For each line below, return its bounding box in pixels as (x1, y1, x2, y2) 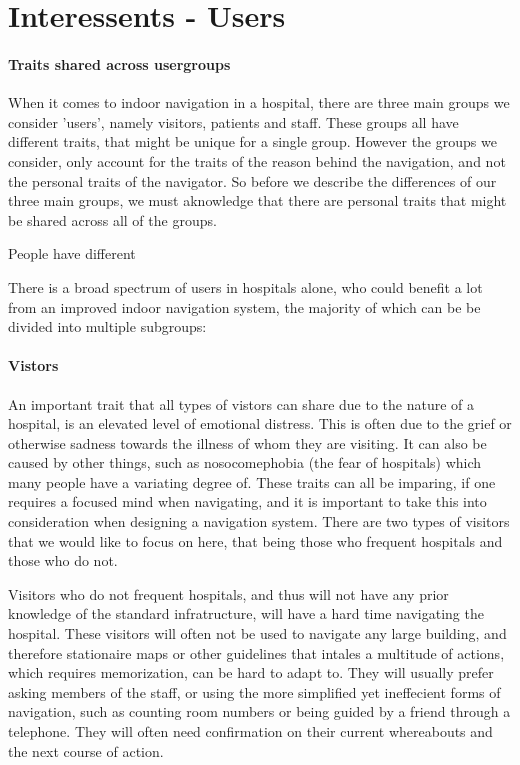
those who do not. (8, 550, 118, 571)
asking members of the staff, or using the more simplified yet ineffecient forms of (8, 681, 501, 702)
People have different (8, 243, 136, 264)
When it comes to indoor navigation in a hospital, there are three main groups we (8, 92, 510, 113)
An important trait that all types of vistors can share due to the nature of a (8, 393, 475, 414)
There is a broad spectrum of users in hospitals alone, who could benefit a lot (8, 276, 483, 297)
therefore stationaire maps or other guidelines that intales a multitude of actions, (8, 642, 505, 663)
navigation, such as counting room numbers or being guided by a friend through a (8, 701, 511, 722)
